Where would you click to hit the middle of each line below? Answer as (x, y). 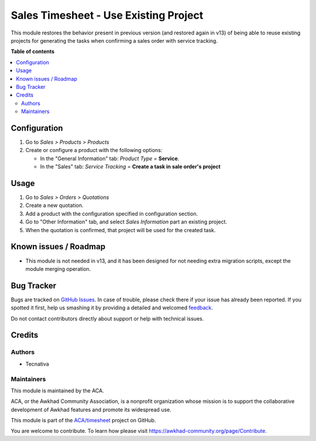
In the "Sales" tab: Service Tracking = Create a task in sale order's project (130, 167)
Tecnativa (37, 364)
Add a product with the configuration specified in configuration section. (112, 213)
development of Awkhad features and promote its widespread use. (91, 409)
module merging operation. (58, 268)
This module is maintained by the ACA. (58, 390)
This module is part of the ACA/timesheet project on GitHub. (83, 421)
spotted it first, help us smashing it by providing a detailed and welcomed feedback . (112, 308)
